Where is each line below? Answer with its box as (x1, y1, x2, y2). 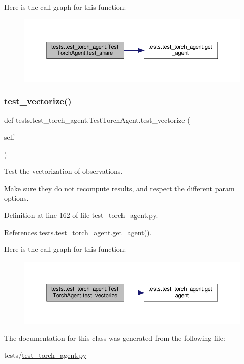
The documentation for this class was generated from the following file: (4, 333, 225, 343)
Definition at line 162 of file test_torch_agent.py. (4, 209, 158, 220)
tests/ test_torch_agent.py (4, 349, 87, 360)
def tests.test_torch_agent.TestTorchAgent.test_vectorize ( (4, 115, 190, 125)
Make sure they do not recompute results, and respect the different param (4, 183, 235, 193)
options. (4, 193, 29, 203)
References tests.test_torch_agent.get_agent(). (4, 227, 152, 237)
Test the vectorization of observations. (4, 166, 123, 176)
